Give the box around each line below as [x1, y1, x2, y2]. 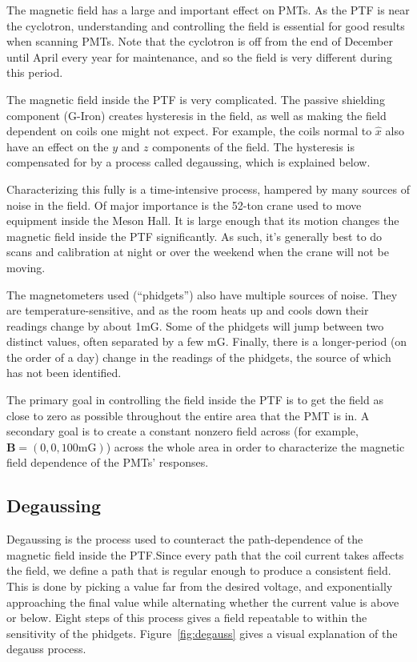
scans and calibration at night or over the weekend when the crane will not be [6, 243, 389, 260]
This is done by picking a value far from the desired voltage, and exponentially [6, 578, 393, 595]
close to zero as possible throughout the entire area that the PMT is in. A [6, 407, 370, 423]
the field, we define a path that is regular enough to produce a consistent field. [6, 562, 391, 579]
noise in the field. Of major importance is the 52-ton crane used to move [6, 196, 362, 213]
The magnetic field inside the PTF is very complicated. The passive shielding [6, 90, 385, 107]
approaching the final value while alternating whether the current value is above [6, 593, 399, 610]
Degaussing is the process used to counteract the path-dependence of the [6, 531, 363, 548]
